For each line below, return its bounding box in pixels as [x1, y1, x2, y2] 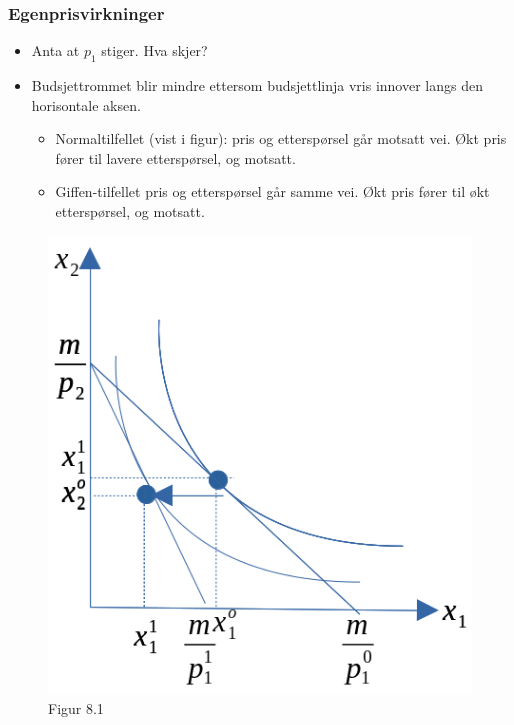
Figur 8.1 [48, 698, 104, 719]
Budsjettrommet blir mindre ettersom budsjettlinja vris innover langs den [31, 75, 483, 96]
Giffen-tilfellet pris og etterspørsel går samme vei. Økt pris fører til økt [55, 181, 490, 202]
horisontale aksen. [31, 94, 141, 115]
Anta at [31, 40, 80, 61]
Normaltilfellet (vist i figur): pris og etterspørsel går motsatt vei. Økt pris [55, 128, 507, 149]
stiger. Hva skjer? [101, 40, 208, 61]
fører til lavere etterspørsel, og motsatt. [55, 147, 296, 168]
